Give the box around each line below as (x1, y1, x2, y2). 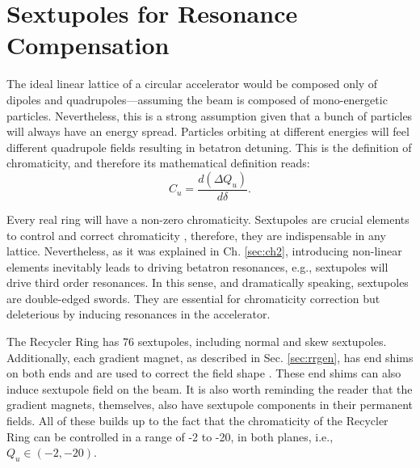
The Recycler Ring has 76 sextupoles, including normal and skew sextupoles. (6, 333, 387, 350)
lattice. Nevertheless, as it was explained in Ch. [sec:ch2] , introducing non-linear (6, 242, 402, 259)
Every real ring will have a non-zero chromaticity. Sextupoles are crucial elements (6, 210, 409, 227)
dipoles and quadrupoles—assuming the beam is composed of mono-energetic (6, 91, 388, 108)
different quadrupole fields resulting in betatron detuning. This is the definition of (6, 138, 412, 155)
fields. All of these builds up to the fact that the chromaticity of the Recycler (6, 412, 388, 429)
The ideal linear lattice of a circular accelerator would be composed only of (6, 75, 378, 92)
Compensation (6, 28, 170, 61)
